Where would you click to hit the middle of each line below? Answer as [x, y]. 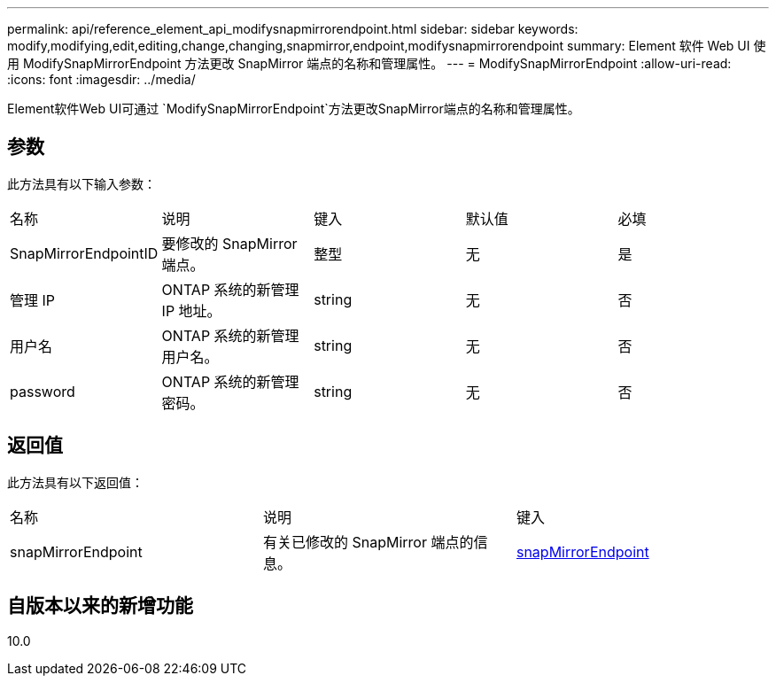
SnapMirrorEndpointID [84, 253]
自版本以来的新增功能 [100, 606]
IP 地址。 [191, 310]
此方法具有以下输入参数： [81, 183]
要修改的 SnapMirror [229, 243]
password [43, 391]
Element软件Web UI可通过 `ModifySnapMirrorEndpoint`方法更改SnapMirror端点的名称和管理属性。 [294, 109]
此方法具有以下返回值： [75, 482]
